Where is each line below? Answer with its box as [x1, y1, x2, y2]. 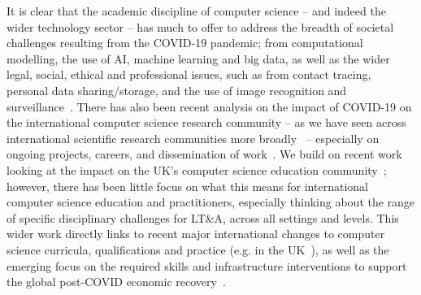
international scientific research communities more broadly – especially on [7, 129, 380, 146]
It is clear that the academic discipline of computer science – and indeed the [7, 2, 386, 19]
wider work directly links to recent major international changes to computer [7, 225, 385, 242]
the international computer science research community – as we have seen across [7, 114, 406, 131]
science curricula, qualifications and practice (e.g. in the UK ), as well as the [7, 241, 389, 258]
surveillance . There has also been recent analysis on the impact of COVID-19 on [7, 98, 412, 115]
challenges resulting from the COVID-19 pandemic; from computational [7, 34, 363, 51]
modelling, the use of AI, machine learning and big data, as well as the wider [7, 50, 390, 67]
